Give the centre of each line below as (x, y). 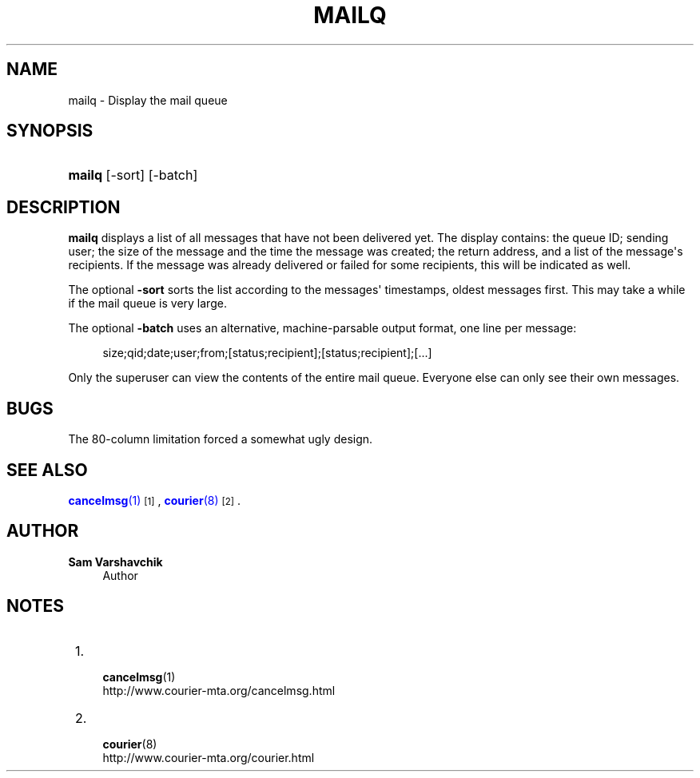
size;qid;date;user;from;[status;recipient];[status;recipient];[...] (267, 353)
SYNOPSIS (50, 131)
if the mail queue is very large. (147, 304)
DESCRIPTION (64, 207)
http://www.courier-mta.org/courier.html (209, 757)
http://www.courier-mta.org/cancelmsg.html (219, 690)
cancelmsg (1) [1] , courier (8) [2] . (155, 500)
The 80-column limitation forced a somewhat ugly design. (221, 439)
